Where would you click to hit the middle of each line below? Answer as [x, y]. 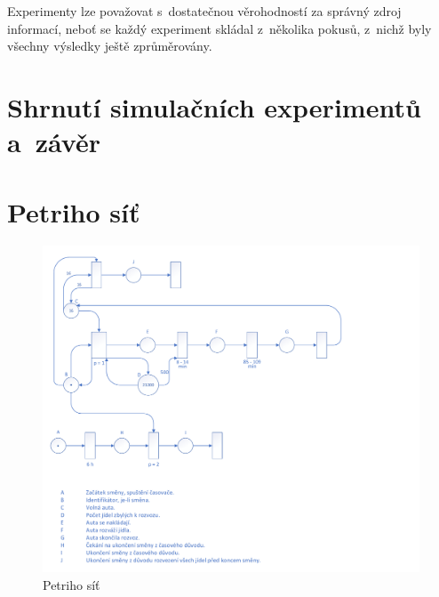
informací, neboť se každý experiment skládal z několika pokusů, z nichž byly [219, 28]
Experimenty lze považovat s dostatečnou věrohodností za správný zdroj [204, 11]
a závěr [54, 142]
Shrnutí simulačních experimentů [214, 106]
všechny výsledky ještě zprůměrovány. [110, 46]
